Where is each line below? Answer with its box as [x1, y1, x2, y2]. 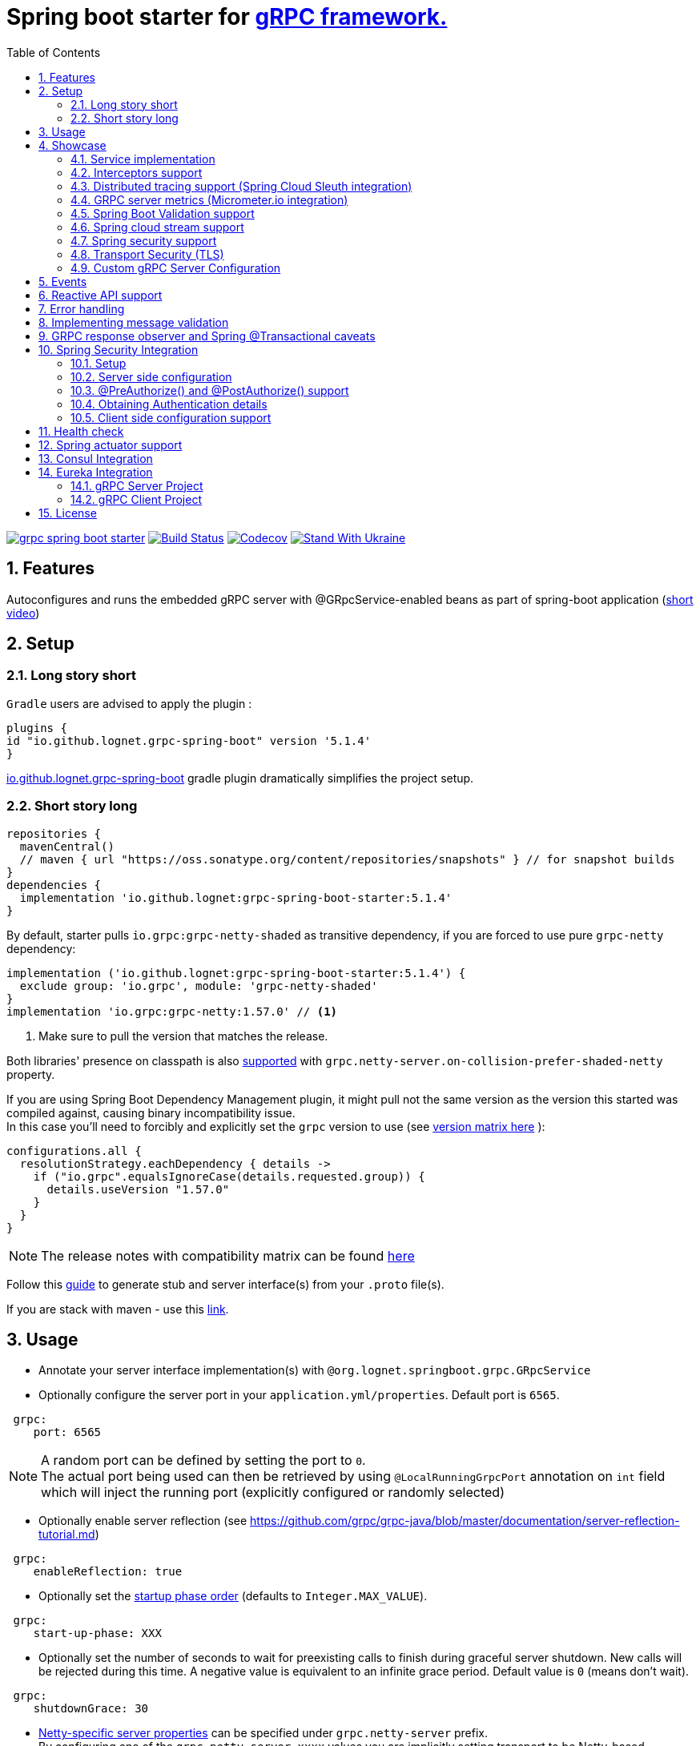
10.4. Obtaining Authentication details [70, 396, 268, 411]
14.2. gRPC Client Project [70, 492, 202, 506]
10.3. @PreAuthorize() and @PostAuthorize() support [70, 383, 349, 397]
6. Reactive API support [38, 288, 163, 302]
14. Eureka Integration [38, 465, 153, 479]
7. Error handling [38, 301, 125, 316]
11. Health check [38, 424, 124, 438]
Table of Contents [6, 45, 101, 59]
